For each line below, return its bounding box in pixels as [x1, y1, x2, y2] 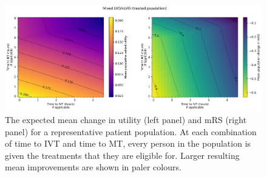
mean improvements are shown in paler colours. [5, 161, 181, 173]
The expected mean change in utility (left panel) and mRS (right [5, 113, 247, 125]
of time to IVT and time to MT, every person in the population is [5, 137, 251, 150]
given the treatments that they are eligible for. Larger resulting [5, 149, 240, 161]
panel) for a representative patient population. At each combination [5, 125, 257, 138]
